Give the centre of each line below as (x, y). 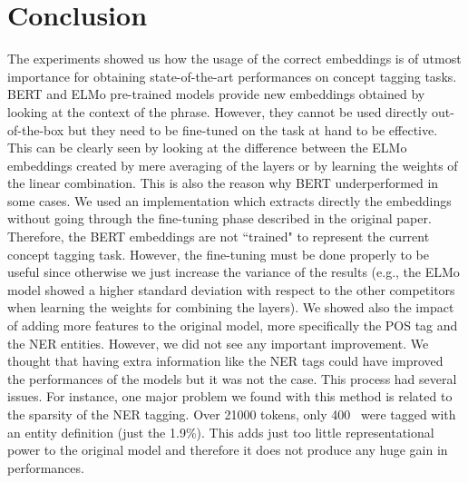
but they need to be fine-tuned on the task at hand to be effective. (253, 129)
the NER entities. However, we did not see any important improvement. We (218, 343)
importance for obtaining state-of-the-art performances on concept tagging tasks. (232, 76)
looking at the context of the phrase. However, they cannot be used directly (218, 111)
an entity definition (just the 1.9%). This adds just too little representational (221, 432)
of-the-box (36, 129)
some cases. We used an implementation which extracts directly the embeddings (229, 200)
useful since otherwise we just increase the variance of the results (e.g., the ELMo (234, 272)
